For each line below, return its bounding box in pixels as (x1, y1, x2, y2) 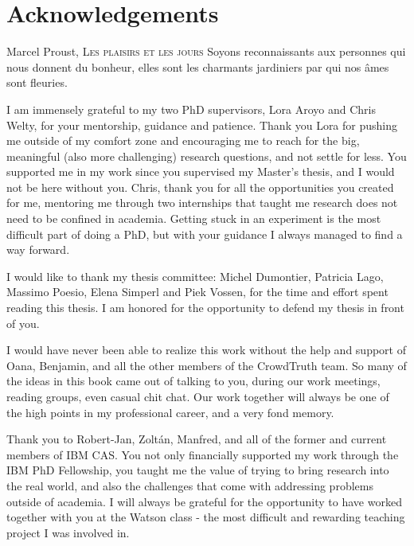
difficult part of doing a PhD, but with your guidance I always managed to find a (6, 225, 403, 242)
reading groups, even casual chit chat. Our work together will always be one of (6, 388, 389, 404)
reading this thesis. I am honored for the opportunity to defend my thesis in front (6, 299, 404, 316)
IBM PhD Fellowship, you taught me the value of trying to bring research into (6, 462, 389, 478)
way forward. (6, 241, 70, 258)
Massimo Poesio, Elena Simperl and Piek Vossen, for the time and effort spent (6, 283, 389, 300)
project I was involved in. (6, 524, 130, 540)
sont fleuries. (6, 74, 68, 91)
